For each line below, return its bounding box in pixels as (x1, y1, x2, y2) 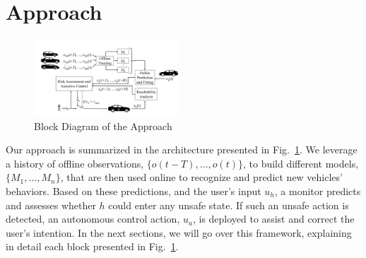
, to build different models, (242, 156, 359, 170)
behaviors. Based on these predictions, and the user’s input (6, 184, 261, 198)
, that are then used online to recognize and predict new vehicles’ (60, 170, 343, 184)
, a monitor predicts (274, 184, 361, 198)
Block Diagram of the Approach (34, 118, 172, 133)
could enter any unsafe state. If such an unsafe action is (108, 197, 349, 212)
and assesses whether (6, 197, 96, 212)
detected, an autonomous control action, (6, 211, 180, 226)
